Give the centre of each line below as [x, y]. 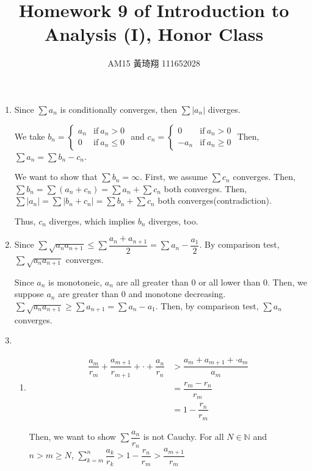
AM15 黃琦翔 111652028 [154, 63]
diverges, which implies [92, 221]
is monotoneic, [75, 282]
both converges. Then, [205, 188]
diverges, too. [173, 221]
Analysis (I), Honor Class [154, 34]
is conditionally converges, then [119, 109]
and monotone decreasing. [177, 294]
